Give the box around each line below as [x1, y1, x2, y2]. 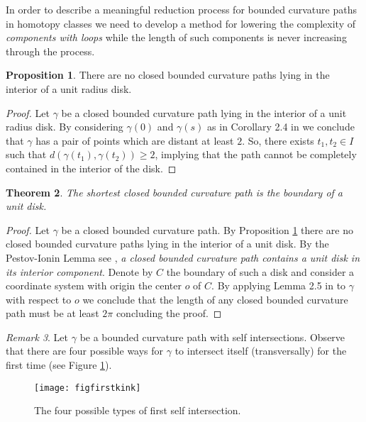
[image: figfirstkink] [34, 382, 141, 393]
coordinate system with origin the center [6, 278, 182, 293]
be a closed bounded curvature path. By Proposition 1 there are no [61, 222, 353, 237]
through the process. [6, 43, 95, 58]
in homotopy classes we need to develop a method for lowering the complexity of [6, 16, 355, 30]
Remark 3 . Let [6, 329, 69, 344]
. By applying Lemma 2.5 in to [211, 278, 346, 293]
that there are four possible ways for [6, 343, 164, 358]
